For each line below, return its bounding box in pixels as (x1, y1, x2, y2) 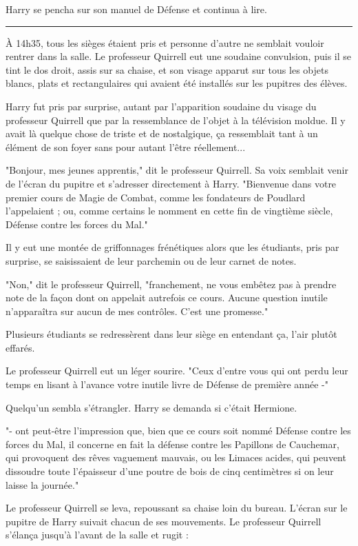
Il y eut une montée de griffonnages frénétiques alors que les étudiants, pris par (6, 240, 339, 254)
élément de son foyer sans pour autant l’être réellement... (6, 139, 246, 154)
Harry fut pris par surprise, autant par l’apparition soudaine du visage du (6, 99, 317, 113)
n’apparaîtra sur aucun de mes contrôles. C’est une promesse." (6, 303, 268, 318)
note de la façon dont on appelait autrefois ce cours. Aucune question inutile (6, 290, 328, 305)
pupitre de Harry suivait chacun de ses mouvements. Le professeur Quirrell (6, 514, 322, 528)
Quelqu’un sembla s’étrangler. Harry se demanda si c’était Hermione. (6, 400, 297, 414)
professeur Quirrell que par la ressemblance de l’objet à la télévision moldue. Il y (6, 112, 346, 127)
